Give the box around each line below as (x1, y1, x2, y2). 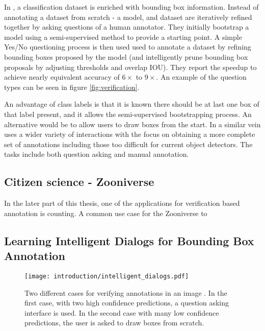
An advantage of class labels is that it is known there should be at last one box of (4, 99, 259, 109)
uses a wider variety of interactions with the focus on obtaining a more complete (4, 129, 255, 139)
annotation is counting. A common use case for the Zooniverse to (4, 207, 207, 218)
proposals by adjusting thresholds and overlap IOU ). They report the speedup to (4, 61, 257, 72)
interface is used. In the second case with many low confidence (24, 307, 219, 318)
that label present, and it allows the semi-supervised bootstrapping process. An (4, 108, 252, 119)
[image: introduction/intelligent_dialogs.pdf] (24, 272, 189, 280)
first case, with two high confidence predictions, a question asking (24, 297, 229, 308)
